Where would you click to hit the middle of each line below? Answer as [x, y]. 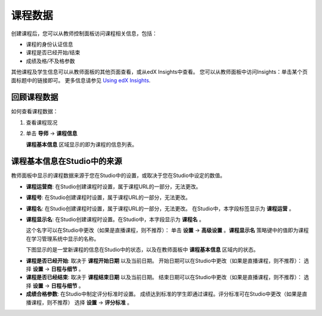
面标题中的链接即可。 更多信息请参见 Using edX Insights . [81, 80]
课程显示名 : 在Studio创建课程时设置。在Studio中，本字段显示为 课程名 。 [115, 219]
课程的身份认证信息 [49, 44]
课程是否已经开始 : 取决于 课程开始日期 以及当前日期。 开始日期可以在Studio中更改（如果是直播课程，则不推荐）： [164, 261]
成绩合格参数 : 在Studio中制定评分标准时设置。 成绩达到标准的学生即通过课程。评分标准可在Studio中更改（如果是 [164, 294]
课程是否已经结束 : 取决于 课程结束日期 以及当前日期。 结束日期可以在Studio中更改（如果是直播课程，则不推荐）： [164, 277]
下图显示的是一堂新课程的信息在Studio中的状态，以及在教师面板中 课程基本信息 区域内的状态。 [143, 250]
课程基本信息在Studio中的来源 [66, 161]
